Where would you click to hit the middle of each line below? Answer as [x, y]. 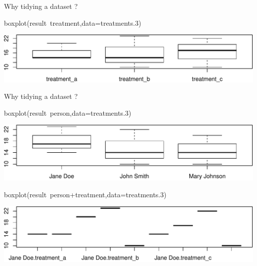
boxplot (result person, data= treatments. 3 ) [68, 112]
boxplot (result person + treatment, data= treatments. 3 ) [85, 194]
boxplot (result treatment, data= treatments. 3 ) [73, 22]
